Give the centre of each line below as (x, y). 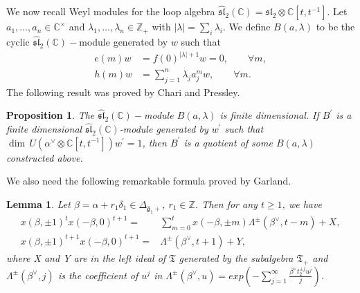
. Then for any (226, 204)
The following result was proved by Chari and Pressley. (123, 92)
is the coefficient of (98, 275)
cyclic (18, 42)
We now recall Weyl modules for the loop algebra (111, 11)
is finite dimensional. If (269, 115)
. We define (246, 27)
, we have (302, 204)
